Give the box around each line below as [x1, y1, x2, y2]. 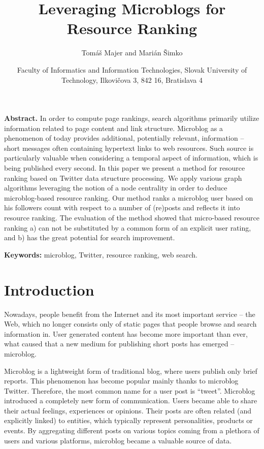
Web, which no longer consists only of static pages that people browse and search [4, 318, 257, 329]
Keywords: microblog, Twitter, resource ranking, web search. [4, 249, 197, 260]
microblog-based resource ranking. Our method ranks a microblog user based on [4, 192, 253, 203]
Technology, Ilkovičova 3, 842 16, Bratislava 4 [61, 74, 203, 85]
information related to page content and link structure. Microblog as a [4, 122, 223, 133]
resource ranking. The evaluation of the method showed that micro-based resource [4, 212, 259, 223]
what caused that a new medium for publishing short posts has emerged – [4, 338, 235, 349]
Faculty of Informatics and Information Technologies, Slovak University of [17, 64, 247, 75]
